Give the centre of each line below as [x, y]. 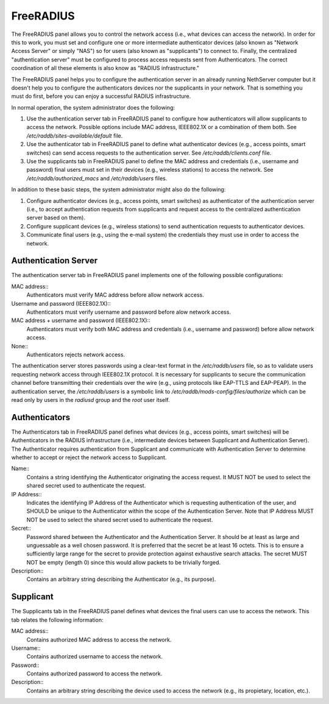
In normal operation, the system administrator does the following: [93, 107]
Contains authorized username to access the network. [95, 656]
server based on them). [56, 218]
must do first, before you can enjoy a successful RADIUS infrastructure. [101, 96]
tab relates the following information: [57, 620]
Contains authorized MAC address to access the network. [99, 639]
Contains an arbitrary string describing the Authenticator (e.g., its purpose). [121, 579]
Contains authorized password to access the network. [94, 674]
